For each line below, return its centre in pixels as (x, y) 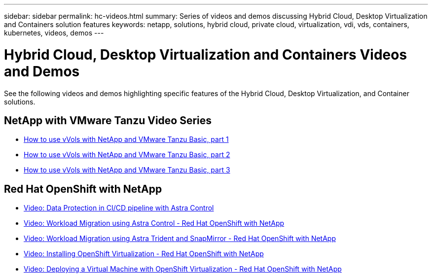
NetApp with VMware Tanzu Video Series (108, 120)
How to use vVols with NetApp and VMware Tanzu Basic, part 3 (127, 170)
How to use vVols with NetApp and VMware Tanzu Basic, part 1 (126, 139)
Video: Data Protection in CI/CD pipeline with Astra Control (119, 208)
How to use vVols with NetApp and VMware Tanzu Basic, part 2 (127, 155)
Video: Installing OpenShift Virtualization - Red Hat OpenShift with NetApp (144, 254)
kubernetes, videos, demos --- (54, 33)
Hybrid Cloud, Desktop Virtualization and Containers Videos (206, 54)
